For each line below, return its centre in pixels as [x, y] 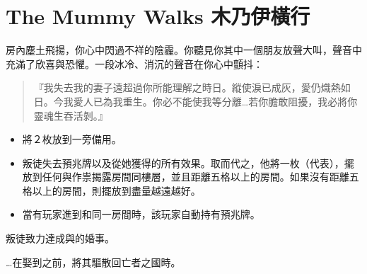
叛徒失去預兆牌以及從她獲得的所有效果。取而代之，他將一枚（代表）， [183, 162]
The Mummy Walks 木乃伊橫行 [158, 16]
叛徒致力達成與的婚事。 [60, 238]
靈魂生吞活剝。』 [71, 115]
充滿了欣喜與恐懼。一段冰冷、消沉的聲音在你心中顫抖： [134, 63]
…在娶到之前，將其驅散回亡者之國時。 [93, 262]
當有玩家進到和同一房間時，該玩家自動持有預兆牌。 [141, 214]
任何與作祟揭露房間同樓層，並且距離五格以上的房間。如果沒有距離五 [200, 177]
